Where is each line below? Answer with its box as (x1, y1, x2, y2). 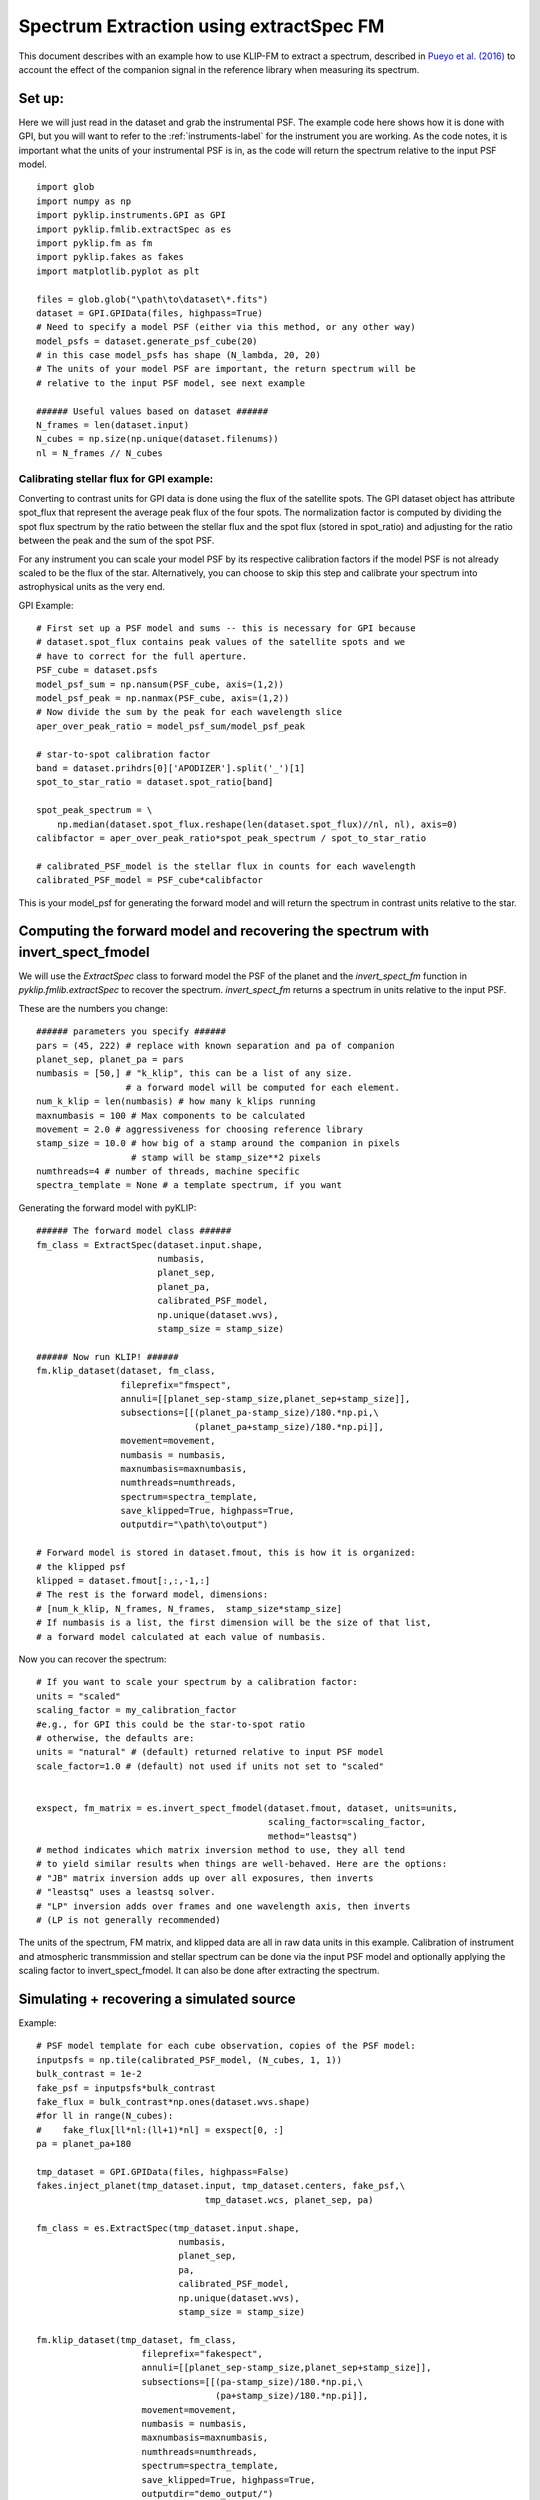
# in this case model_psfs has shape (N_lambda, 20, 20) (36, 350, 322, 361)
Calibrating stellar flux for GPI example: (18, 471, 214, 485)
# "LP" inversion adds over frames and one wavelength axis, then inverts (36, 1900, 411, 1912)
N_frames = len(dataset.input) (36, 420, 190, 431)
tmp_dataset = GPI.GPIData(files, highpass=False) (36, 2166, 290, 2177)
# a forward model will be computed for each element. (125, 1081, 400, 1093)
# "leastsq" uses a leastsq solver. (36, 1886, 216, 1898)
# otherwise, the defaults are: (36, 1732, 195, 1744)
